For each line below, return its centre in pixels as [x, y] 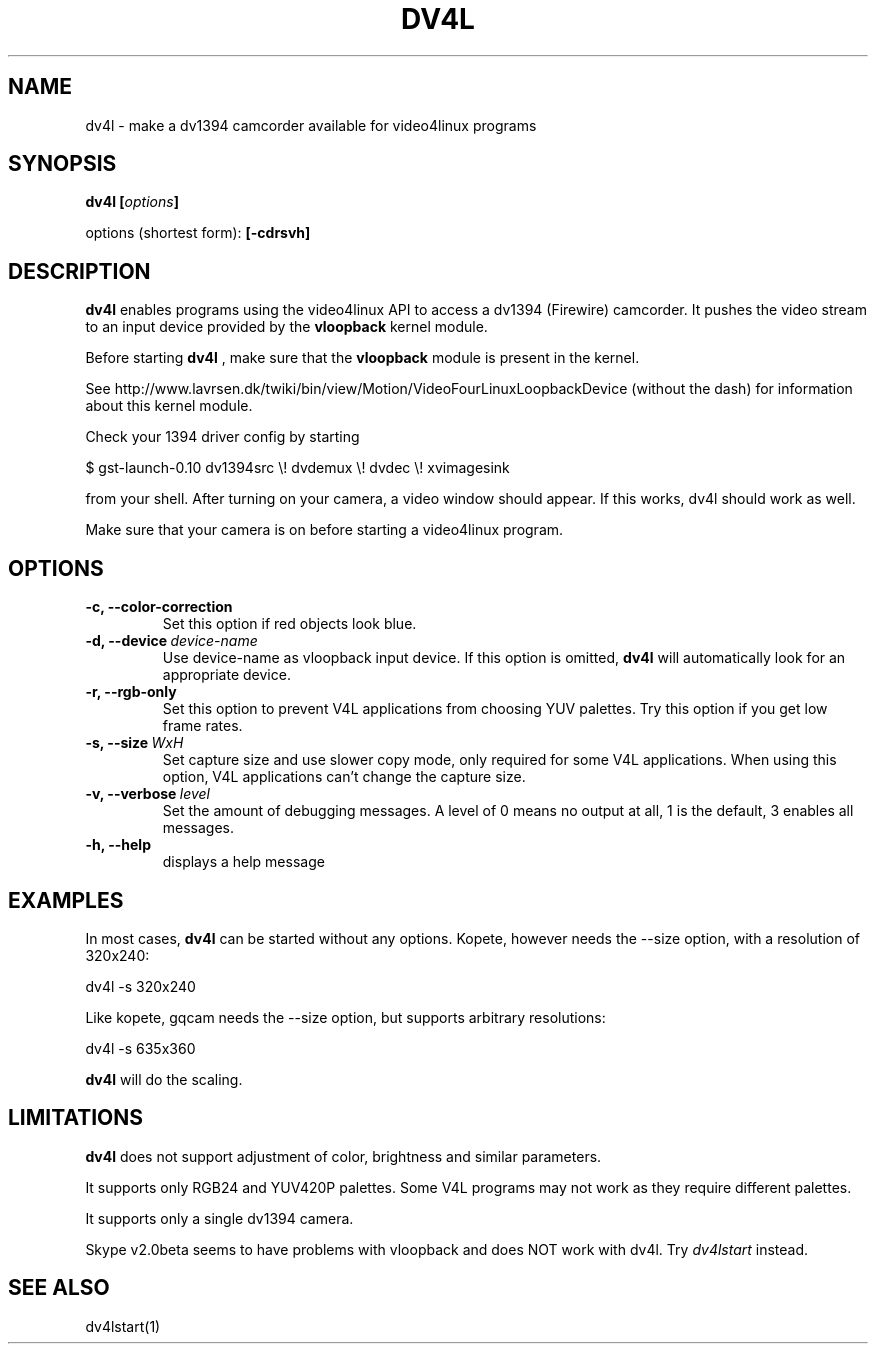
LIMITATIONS [76, 1118]
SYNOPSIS [62, 164]
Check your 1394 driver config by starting [222, 437]
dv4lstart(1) [123, 1326]
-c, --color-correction [159, 607]
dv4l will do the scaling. [164, 1079]
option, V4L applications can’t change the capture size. [344, 777]
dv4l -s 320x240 [140, 986]
